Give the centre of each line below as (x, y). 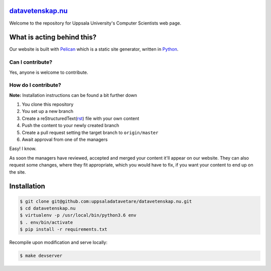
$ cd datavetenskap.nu (48, 208)
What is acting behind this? (53, 37)
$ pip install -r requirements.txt (63, 229)
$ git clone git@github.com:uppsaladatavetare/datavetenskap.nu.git (106, 201)
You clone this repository (48, 104)
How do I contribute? (35, 85)
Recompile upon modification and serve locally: (58, 242)
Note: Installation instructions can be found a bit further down (73, 95)
